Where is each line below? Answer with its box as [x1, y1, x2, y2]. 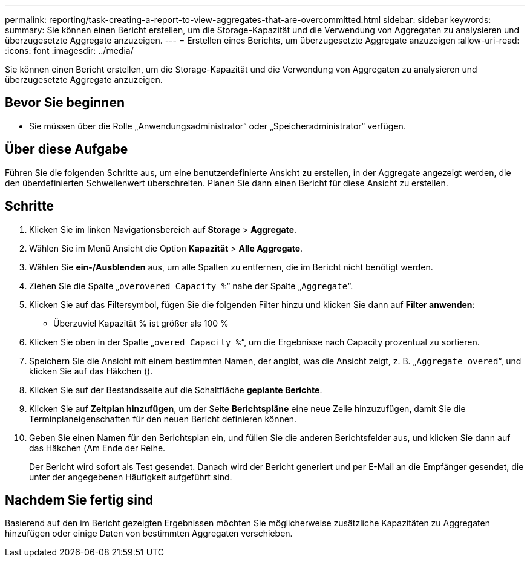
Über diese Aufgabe [5, 142, 128, 157]
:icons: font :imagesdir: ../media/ [5, 45, 134, 56]
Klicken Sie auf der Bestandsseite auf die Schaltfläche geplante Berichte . [29, 384, 322, 395]
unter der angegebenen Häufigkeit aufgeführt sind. [29, 471, 232, 482]
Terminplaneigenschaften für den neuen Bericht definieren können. [29, 413, 297, 424]
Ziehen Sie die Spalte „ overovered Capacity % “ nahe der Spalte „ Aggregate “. [29, 280, 353, 291]
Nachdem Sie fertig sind [5, 492, 154, 508]
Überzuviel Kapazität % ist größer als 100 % [53, 318, 229, 328]
